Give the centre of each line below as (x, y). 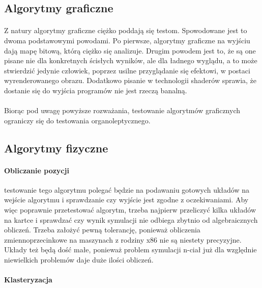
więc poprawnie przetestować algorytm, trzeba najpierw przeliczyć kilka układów (130, 210)
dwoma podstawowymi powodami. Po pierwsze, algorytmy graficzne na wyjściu (127, 40)
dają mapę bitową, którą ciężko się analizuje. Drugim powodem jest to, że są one (130, 50)
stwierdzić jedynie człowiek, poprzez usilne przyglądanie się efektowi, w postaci (127, 70)
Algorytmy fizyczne (56, 148)
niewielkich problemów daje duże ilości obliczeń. (79, 260)
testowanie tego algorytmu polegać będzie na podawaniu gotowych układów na (127, 189)
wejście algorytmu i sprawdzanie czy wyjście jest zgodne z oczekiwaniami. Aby (126, 200)
